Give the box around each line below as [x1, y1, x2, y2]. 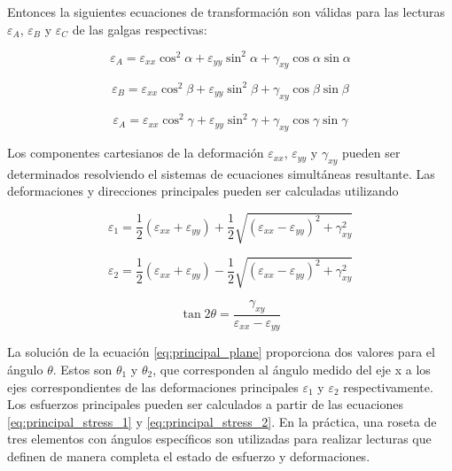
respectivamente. [343, 377, 433, 396]
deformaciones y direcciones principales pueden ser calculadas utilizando [7, 181, 399, 200]
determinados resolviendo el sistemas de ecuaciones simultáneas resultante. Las [7, 164, 435, 182]
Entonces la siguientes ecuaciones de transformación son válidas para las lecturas [7, 3, 446, 20]
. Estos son [52, 360, 113, 379]
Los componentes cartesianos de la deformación [7, 143, 264, 162]
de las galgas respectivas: [72, 19, 207, 38]
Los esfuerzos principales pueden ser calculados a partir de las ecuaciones [7, 395, 404, 413]
